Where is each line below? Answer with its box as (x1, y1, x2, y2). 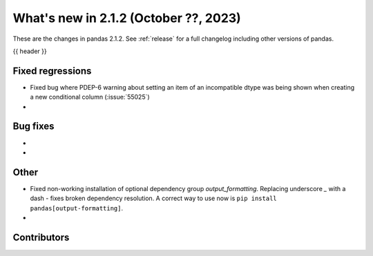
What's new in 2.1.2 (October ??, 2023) (12, 10, 241, 26)
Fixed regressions (12, 65, 92, 77)
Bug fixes (12, 121, 55, 132)
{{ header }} (12, 47, 48, 55)
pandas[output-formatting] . (30, 204, 124, 212)
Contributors (12, 231, 70, 243)
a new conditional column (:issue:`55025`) (30, 93, 150, 101)
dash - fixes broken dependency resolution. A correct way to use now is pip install (30, 194, 278, 203)
